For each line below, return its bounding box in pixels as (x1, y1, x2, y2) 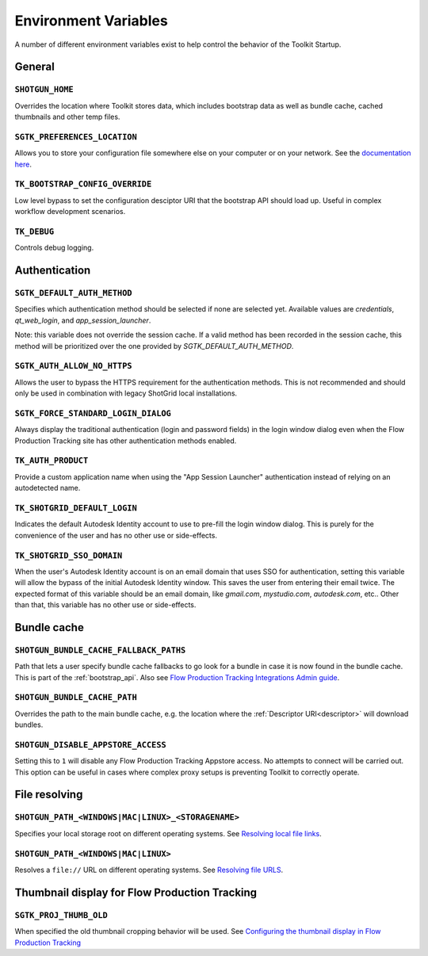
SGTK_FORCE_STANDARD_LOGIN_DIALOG (14, 408, 172, 419)
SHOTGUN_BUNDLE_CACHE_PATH (14, 692, 138, 703)
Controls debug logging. (14, 243, 94, 253)
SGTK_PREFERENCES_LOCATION (14, 132, 138, 142)
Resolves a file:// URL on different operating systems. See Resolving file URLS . (14, 865, 284, 874)
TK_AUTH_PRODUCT (14, 456, 89, 466)
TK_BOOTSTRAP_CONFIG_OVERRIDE (14, 179, 152, 189)
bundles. (14, 720, 44, 729)
